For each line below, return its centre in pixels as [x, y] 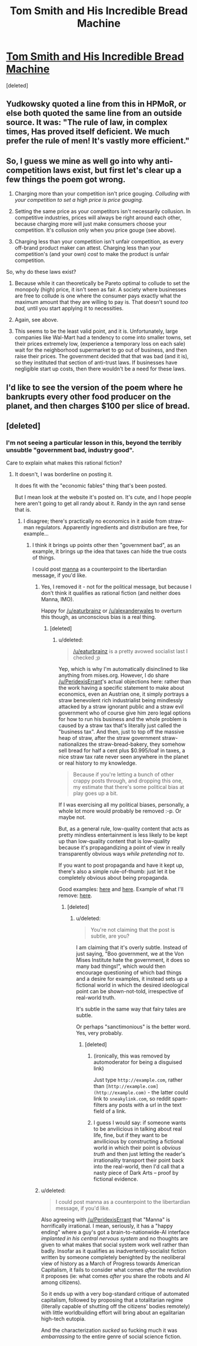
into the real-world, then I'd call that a [139, 1167]
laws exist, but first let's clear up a [117, 170]
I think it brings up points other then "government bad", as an [106, 545]
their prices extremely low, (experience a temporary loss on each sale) [100, 344]
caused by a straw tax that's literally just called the [120, 726]
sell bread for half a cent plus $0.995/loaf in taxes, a [122, 751]
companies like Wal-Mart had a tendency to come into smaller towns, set [103, 338]
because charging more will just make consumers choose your [91, 224]
